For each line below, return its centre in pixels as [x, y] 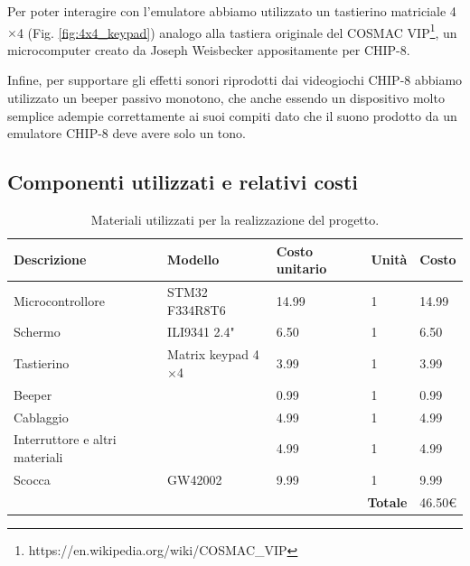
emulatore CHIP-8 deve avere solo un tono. [127, 133]
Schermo [37, 332]
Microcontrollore [59, 300]
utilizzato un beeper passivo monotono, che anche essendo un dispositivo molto [226, 98]
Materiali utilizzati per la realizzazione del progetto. [235, 220]
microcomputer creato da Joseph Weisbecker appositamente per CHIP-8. [209, 49]
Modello [193, 260]
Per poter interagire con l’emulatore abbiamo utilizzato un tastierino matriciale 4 [232, 11]
